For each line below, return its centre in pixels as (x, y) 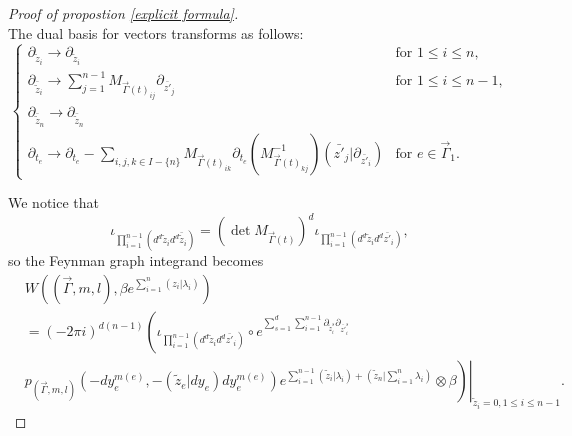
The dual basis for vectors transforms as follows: (156, 32)
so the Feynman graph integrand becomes (136, 260)
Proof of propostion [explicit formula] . (123, 13)
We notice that (53, 202)
